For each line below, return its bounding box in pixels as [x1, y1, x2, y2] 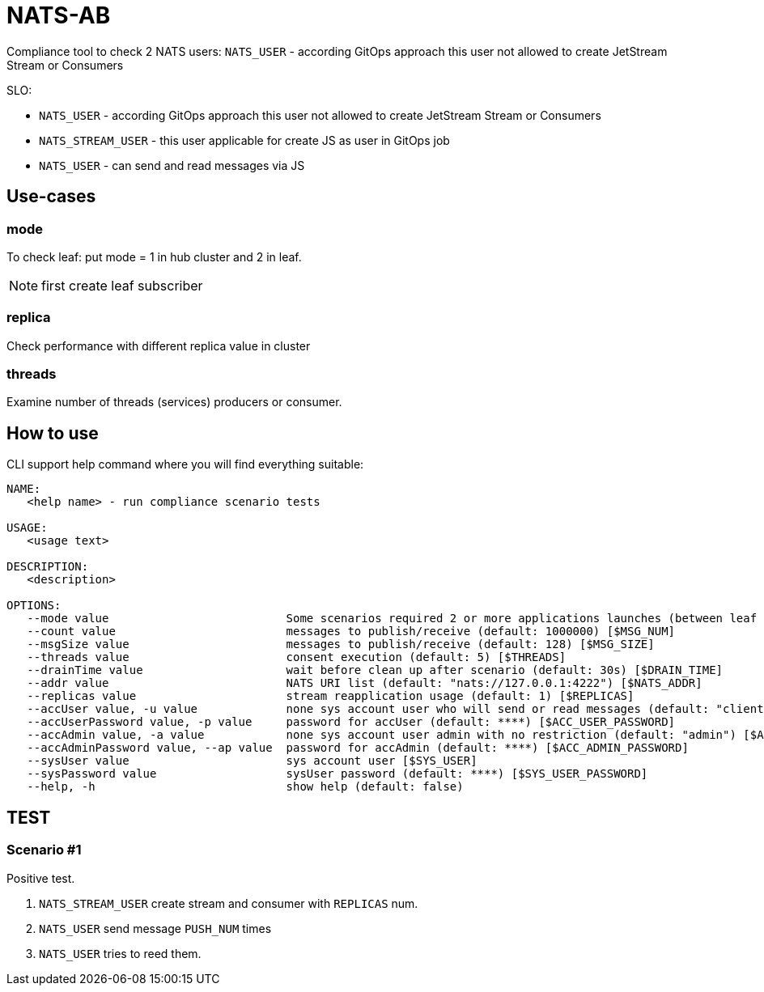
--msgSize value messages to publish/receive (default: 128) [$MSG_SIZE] [27, 638, 655, 651]
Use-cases [6, 186, 96, 207]
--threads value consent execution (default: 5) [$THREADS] [27, 651, 567, 664]
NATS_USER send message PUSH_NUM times [39, 921, 272, 935]
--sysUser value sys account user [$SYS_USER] [27, 754, 477, 768]
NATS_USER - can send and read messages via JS [39, 158, 305, 172]
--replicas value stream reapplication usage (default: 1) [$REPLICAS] [27, 689, 635, 703]
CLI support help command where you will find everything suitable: [6, 457, 364, 472]
